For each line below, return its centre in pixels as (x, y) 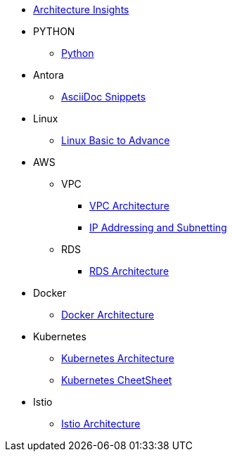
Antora (49, 75)
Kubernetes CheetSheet (117, 380)
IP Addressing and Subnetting (158, 227)
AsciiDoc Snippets (104, 97)
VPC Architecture (129, 206)
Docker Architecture (108, 315)
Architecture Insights (81, 9)
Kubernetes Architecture (118, 358)
